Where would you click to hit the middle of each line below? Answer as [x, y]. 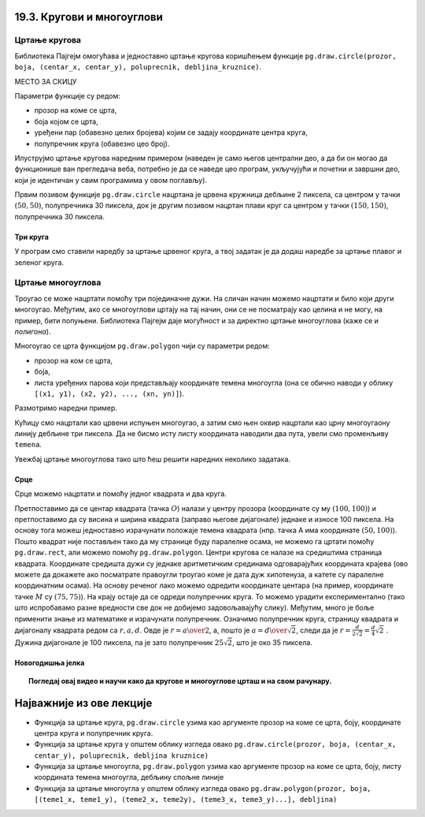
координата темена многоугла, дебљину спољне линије [129, 778]
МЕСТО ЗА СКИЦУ [46, 81]
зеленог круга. [39, 262]
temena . [28, 445]
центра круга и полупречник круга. [94, 733]
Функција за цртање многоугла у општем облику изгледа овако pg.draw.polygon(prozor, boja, [203, 788]
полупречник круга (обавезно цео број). [102, 144]
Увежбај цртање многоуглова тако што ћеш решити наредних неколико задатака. [153, 459]
